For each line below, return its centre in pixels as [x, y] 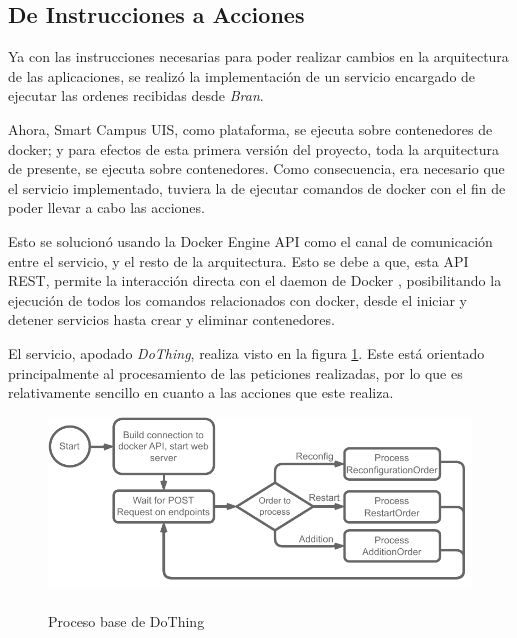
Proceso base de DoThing [126, 620]
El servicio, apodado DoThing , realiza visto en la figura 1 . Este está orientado [246, 352]
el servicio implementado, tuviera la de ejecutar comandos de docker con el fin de [257, 187]
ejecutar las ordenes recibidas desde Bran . [136, 95]
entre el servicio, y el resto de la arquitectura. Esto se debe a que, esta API [238, 260]
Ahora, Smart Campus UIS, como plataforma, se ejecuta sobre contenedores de [250, 128]
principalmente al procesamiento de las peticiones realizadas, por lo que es [235, 372]
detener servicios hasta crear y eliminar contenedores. [171, 319]
